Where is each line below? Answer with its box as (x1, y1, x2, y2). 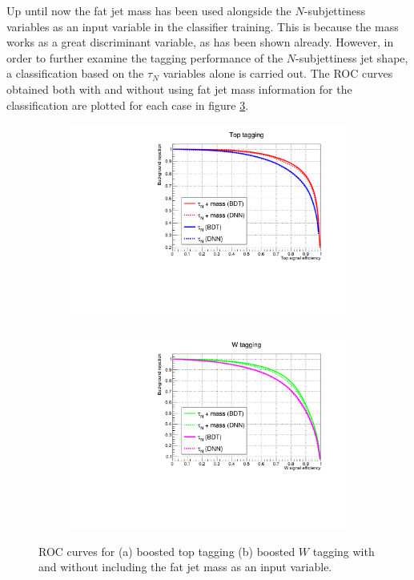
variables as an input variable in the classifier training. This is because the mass (6, 18, 399, 34)
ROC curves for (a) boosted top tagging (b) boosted (38, 542, 295, 559)
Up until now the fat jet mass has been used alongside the (6, 2, 291, 18)
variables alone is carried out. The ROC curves (163, 65, 393, 82)
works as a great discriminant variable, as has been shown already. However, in (6, 34, 394, 50)
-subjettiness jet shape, (295, 49, 408, 66)
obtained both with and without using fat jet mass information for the (6, 80, 352, 97)
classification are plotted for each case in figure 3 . (6, 96, 249, 113)
